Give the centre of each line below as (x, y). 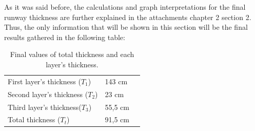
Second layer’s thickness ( (48, 94)
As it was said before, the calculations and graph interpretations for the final (125, 7)
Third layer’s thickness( (45, 107)
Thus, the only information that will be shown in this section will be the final (126, 27)
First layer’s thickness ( (44, 81)
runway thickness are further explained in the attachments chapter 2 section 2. (128, 17)
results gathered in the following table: (65, 37)
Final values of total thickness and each (72, 54)
